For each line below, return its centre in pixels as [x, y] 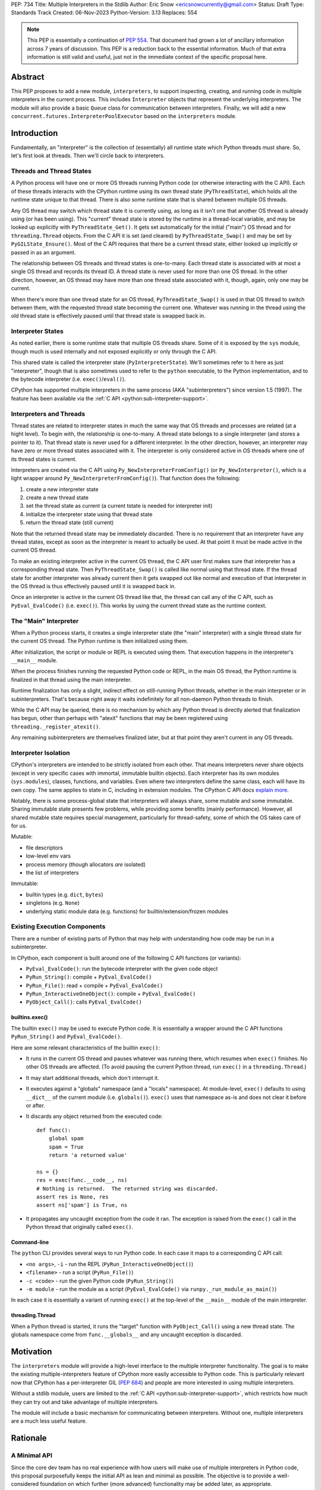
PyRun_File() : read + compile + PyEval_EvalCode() [95, 985]
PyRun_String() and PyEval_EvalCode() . [66, 1036]
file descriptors [45, 848]
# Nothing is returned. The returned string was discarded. [127, 1188]
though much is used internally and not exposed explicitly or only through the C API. [114, 351]
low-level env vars [48, 856]
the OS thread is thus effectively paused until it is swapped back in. [93, 586]
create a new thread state [57, 498]
